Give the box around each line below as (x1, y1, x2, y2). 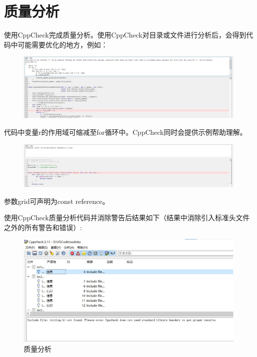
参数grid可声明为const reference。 (4, 196, 109, 206)
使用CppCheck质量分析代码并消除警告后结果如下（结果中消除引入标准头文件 (4, 212, 250, 223)
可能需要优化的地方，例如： (17, 39, 108, 49)
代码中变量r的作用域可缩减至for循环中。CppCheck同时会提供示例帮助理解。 (4, 126, 247, 137)
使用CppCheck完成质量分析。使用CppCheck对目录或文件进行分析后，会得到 (4, 30, 246, 40)
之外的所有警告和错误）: (4, 222, 82, 232)
